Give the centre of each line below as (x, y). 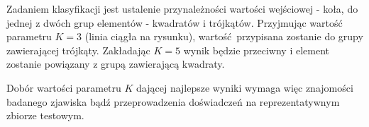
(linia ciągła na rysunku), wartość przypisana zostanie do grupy (224, 36)
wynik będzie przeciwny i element (256, 50)
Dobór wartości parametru (64, 87)
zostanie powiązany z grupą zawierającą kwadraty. (116, 64)
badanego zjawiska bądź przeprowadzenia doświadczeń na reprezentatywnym (173, 101)
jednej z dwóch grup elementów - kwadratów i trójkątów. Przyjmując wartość (175, 22)
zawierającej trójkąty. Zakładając (78, 50)
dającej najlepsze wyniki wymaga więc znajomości (245, 87)
